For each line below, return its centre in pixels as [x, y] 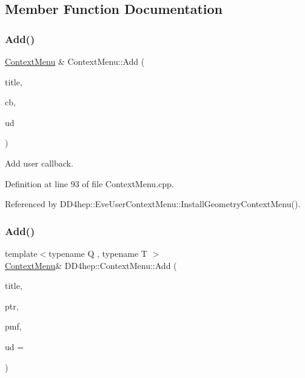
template [21, 253]
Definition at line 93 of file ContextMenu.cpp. [89, 183]
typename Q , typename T [98, 253]
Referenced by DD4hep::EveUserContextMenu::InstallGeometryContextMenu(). [153, 204]
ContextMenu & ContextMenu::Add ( [75, 61]
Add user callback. [39, 163]
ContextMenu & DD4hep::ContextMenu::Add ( [91, 265]
